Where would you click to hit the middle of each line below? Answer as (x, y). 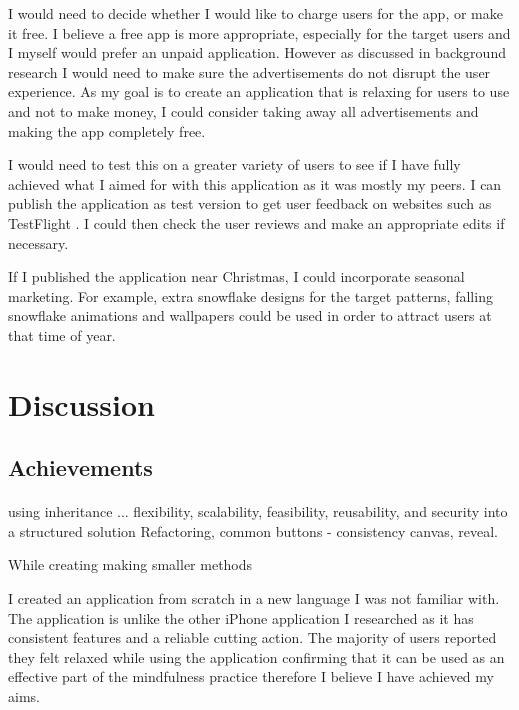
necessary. (38, 242)
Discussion (81, 403)
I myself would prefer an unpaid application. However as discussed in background (257, 52)
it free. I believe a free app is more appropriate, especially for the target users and (259, 32)
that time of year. (62, 334)
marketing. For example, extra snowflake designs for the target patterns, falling (250, 295)
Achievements (80, 467)
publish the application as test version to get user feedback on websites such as (250, 203)
